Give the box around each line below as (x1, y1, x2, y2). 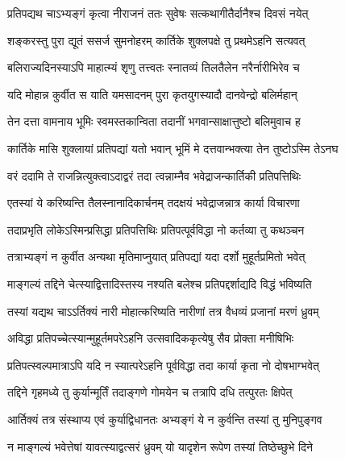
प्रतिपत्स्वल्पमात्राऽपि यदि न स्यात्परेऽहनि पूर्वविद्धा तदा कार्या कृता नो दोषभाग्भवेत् (7, 356, 319, 373)
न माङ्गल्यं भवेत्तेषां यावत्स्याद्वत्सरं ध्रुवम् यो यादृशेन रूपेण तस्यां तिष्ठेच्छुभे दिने (7, 438, 314, 455)
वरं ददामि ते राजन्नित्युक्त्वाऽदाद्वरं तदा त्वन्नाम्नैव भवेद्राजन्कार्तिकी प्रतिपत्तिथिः (7, 167, 301, 184)
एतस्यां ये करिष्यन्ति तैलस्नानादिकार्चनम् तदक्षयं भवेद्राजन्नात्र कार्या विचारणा (7, 194, 300, 211)
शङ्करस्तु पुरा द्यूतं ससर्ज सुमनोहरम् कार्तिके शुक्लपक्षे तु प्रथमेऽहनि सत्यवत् (7, 31, 306, 48)
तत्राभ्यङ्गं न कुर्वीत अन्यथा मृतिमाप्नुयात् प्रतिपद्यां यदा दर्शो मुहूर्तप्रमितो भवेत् (7, 248, 306, 265)
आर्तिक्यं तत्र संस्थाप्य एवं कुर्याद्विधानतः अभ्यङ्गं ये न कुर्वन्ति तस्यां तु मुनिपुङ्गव (7, 410, 322, 427)
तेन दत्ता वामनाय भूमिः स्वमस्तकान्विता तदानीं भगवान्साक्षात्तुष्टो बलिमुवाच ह (7, 113, 301, 130)
